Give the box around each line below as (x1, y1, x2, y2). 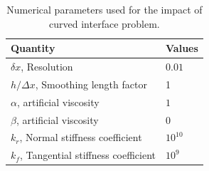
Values (166, 41, 198, 56)
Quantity (11, 41, 55, 56)
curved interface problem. (49, 16, 160, 31)
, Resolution (21, 59, 73, 74)
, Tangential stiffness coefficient (19, 147, 156, 162)
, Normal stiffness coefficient (19, 130, 142, 145)
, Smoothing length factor (35, 76, 147, 91)
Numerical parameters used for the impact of (6, 2, 203, 16)
